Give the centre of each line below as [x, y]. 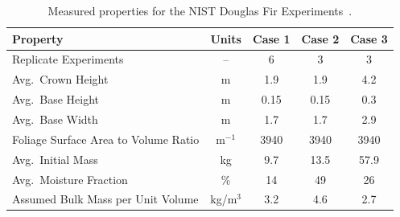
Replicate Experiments [68, 59]
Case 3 [369, 38]
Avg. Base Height [56, 99]
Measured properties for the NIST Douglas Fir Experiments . [200, 10]
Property [38, 38]
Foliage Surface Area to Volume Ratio [106, 139]
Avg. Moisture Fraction [70, 179]
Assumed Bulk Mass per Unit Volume [105, 199]
